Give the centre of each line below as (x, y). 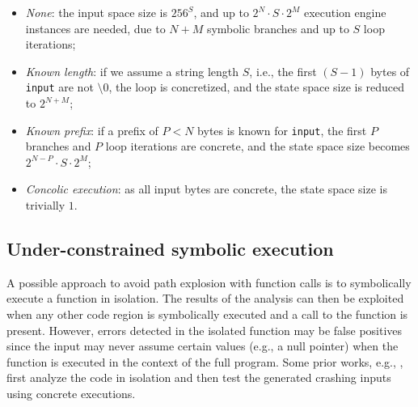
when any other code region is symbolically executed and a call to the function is (207, 314)
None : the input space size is (96, 12)
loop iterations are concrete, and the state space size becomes (258, 146)
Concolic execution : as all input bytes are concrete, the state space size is (207, 189)
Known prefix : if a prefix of (92, 130)
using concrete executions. (71, 394)
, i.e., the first (283, 71)
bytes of (390, 71)
